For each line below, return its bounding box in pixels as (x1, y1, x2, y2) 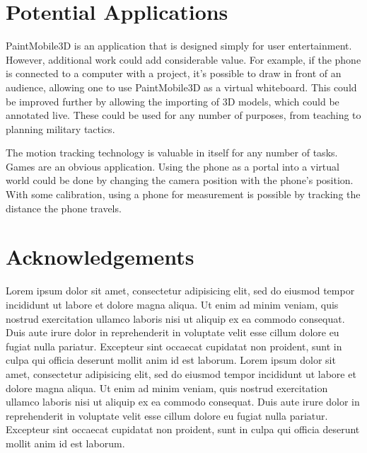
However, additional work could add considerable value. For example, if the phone (6, 52, 361, 67)
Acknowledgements (6, 242, 194, 271)
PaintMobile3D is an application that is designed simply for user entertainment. (6, 38, 352, 53)
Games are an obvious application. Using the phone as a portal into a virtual (6, 159, 339, 173)
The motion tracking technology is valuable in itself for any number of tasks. (6, 145, 338, 160)
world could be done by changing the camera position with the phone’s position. (6, 173, 354, 188)
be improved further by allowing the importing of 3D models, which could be (6, 93, 339, 108)
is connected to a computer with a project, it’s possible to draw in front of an (6, 66, 342, 81)
